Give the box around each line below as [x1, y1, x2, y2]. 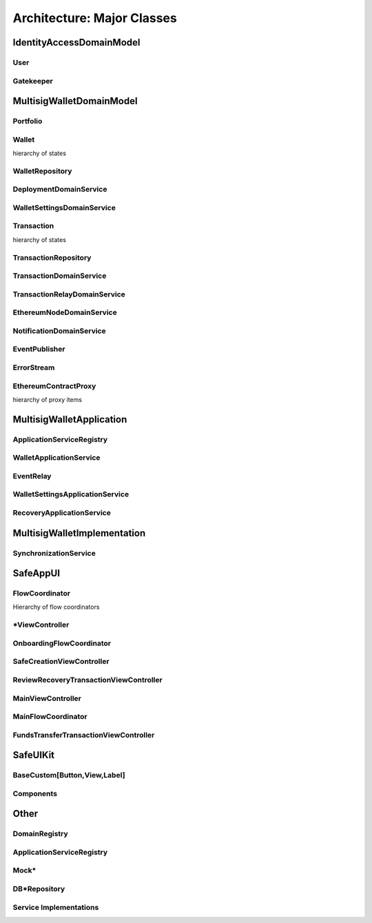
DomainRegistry [12, 829, 68, 839]
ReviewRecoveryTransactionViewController [12, 675, 163, 684]
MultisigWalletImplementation [12, 527, 146, 539]
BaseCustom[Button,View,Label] [12, 771, 125, 780]
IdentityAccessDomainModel [12, 37, 141, 48]
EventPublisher [12, 345, 65, 354]
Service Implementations [12, 902, 99, 912]
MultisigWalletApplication [12, 414, 127, 425]
